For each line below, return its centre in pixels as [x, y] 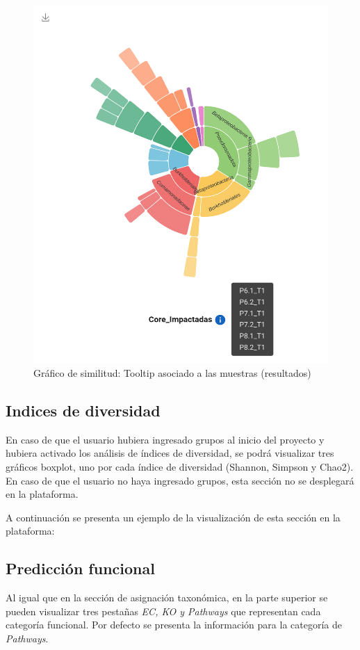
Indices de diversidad [83, 410]
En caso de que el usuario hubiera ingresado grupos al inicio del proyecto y [165, 439]
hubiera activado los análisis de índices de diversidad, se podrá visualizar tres [170, 453]
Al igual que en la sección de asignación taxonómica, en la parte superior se [167, 598]
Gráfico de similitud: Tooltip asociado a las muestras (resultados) [172, 373]
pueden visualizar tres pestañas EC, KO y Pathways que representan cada [163, 611]
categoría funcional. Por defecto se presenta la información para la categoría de [174, 625]
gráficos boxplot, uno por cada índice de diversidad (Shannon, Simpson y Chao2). [180, 466]
